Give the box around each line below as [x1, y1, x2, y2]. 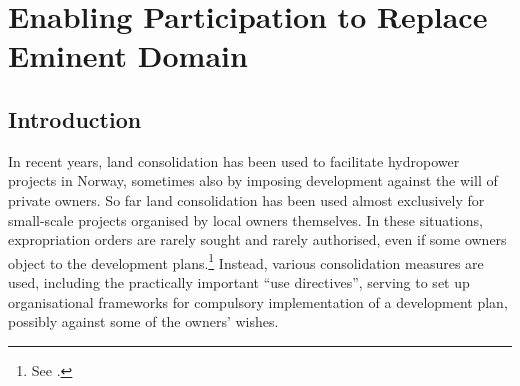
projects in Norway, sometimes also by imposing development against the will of [8, 170, 498, 191]
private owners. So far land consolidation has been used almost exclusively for [8, 189, 485, 210]
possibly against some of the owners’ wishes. [8, 311, 279, 332]
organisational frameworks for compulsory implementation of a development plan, [8, 291, 508, 312]
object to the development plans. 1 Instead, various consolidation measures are [8, 249, 484, 273]
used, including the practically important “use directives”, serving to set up [8, 271, 470, 292]
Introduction [8, 103, 142, 134]
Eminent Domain [8, 35, 248, 76]
